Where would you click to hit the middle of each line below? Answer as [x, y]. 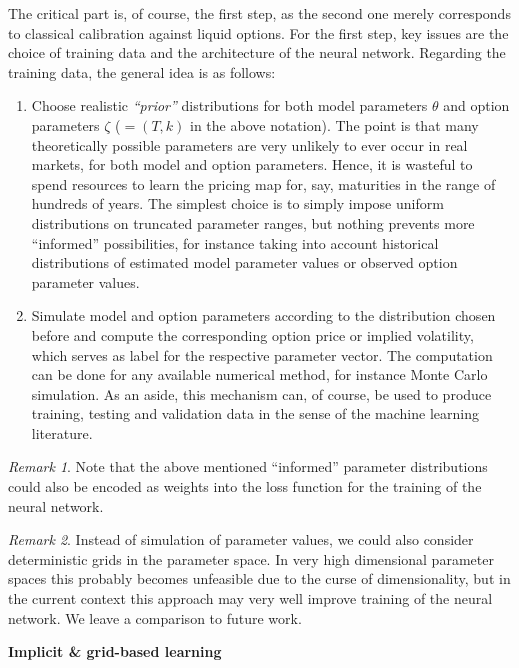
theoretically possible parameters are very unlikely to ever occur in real [249, 144]
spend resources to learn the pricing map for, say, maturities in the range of [263, 183]
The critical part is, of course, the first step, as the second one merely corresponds [259, 13]
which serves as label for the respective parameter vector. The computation [262, 354]
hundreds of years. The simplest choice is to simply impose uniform [237, 203]
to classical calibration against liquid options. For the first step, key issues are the [258, 32]
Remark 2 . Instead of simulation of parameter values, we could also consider [241, 539]
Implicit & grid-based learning [115, 651]
